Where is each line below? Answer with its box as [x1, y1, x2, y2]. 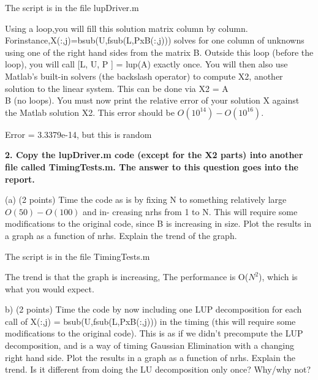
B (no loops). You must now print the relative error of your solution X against [5, 94, 300, 107]
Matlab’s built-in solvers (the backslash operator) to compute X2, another [5, 69, 283, 82]
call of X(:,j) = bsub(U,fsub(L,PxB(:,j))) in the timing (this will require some [5, 314, 296, 327]
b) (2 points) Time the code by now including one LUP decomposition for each [5, 303, 302, 316]
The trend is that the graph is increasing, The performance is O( [5, 270, 249, 283]
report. [5, 172, 35, 185]
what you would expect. [5, 282, 94, 295]
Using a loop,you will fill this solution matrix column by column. [5, 21, 248, 34]
